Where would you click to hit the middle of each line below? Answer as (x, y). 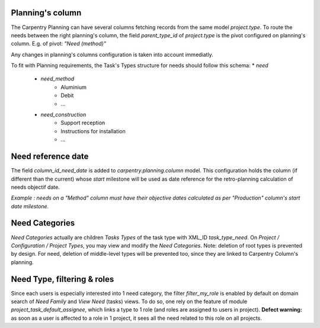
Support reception (83, 123)
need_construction (63, 115)
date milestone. (30, 206)
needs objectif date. (36, 187)
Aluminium (74, 87)
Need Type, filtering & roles (63, 279)
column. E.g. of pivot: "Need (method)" (59, 44)
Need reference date (50, 157)
